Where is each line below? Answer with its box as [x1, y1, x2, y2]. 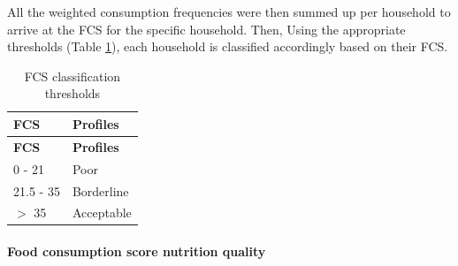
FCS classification [24, 66, 121, 85]
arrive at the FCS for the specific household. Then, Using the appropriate [7, 19, 406, 38]
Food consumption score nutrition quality [7, 242, 266, 261]
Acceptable [72, 203, 132, 222]
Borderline [72, 181, 129, 200]
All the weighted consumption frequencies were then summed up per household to [7, 3, 451, 20]
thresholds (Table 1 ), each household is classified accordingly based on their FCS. [7, 37, 448, 56]
